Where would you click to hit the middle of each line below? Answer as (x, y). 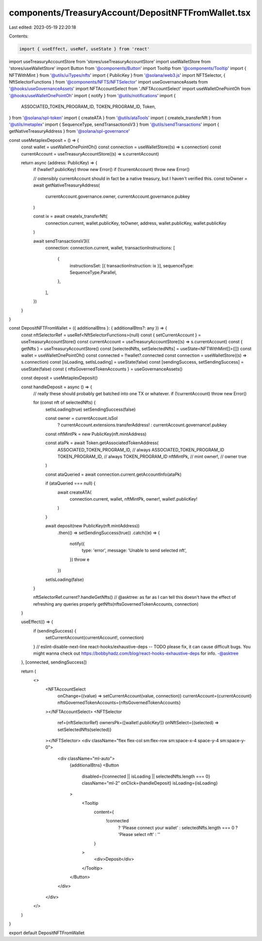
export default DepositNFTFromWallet (47, 933)
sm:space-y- (233, 740)
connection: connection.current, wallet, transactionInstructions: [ (110, 247)
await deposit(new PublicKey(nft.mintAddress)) (93, 526)
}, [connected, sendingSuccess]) (54, 662)
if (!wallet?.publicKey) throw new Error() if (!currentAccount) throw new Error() (111, 170)
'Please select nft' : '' (139, 835)
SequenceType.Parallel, (93, 273)
